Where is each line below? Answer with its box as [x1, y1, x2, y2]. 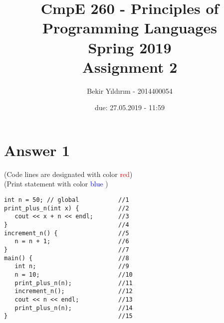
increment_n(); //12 [14, 288, 133, 295]
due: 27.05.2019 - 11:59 [95, 102, 165, 113]
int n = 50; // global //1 [4, 196, 129, 203]
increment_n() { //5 [4, 229, 129, 237]
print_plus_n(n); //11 [14, 279, 133, 287]
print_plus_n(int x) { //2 [4, 204, 129, 212]
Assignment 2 [82, 56, 178, 77]
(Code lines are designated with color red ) [4, 168, 133, 179]
